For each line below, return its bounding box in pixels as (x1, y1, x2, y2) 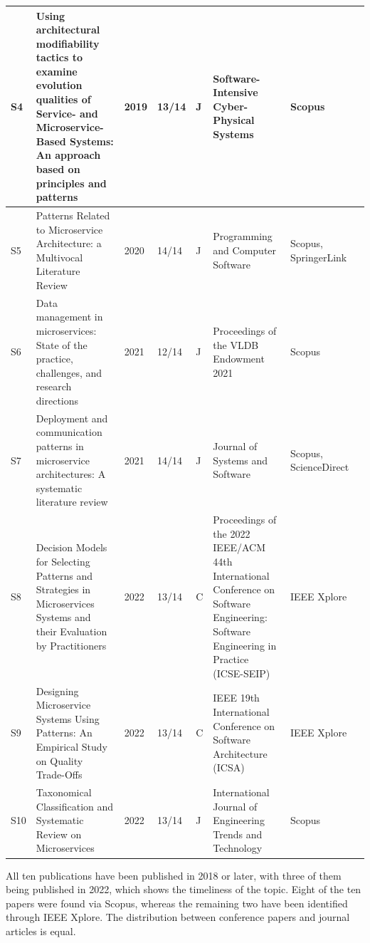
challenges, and (36, 365, 102, 380)
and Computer (213, 243, 277, 258)
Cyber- (213, 98, 248, 113)
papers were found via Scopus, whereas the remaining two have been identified (6, 895, 348, 910)
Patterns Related (36, 208, 110, 223)
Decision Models (36, 540, 107, 555)
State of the (36, 337, 88, 352)
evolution (36, 78, 83, 93)
